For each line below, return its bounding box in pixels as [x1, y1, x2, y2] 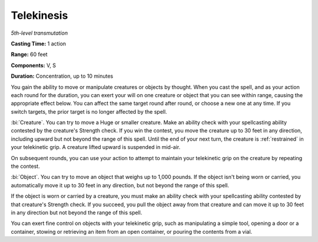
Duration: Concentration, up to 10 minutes [11, 72, 114, 79]
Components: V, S [11, 62, 56, 69]
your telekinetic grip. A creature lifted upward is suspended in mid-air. [11, 144, 181, 151]
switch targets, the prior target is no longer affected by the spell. [11, 108, 167, 115]
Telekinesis [11, 9, 68, 22]
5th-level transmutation [11, 29, 68, 37]
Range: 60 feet [11, 51, 48, 58]
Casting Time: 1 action [11, 40, 67, 47]
